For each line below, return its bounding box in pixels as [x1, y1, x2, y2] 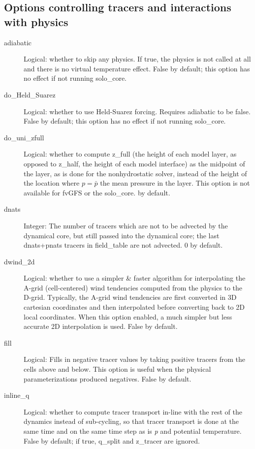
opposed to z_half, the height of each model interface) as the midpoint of [24, 158, 245, 168]
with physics [4, 14, 68, 29]
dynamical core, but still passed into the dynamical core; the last [24, 230, 220, 240]
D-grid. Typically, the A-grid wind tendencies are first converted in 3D [24, 292, 237, 302]
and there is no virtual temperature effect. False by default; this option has [24, 63, 250, 73]
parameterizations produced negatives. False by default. [24, 373, 191, 384]
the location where [24, 178, 80, 188]
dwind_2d [4, 256, 35, 266]
